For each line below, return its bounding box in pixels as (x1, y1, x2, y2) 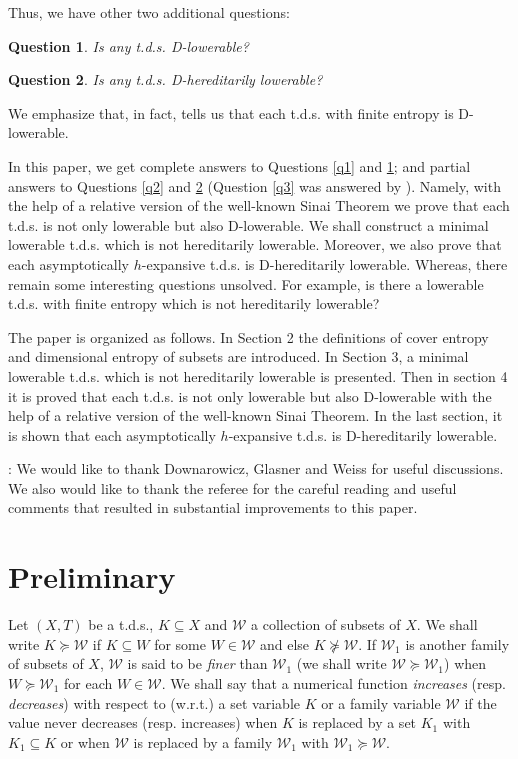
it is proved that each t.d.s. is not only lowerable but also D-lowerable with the (8, 385, 492, 406)
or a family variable (321, 692, 441, 713)
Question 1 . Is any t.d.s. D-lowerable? (8, 35, 249, 56)
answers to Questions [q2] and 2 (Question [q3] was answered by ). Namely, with (8, 175, 501, 196)
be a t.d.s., (88, 614, 154, 635)
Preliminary (8, 556, 176, 597)
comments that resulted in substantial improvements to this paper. (8, 497, 418, 518)
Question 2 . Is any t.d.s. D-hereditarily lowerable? (8, 69, 323, 90)
